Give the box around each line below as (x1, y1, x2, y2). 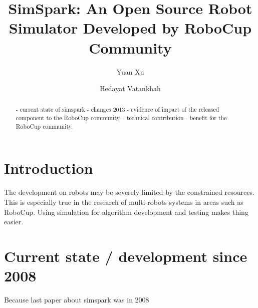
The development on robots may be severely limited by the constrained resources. (4, 187, 254, 197)
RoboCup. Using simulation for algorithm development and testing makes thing (4, 206, 248, 217)
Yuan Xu (116, 66, 144, 77)
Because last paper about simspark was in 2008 (4, 294, 149, 305)
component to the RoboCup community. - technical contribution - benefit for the (16, 114, 227, 122)
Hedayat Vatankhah (100, 83, 161, 94)
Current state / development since (4, 245, 247, 266)
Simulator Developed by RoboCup (9, 18, 252, 38)
